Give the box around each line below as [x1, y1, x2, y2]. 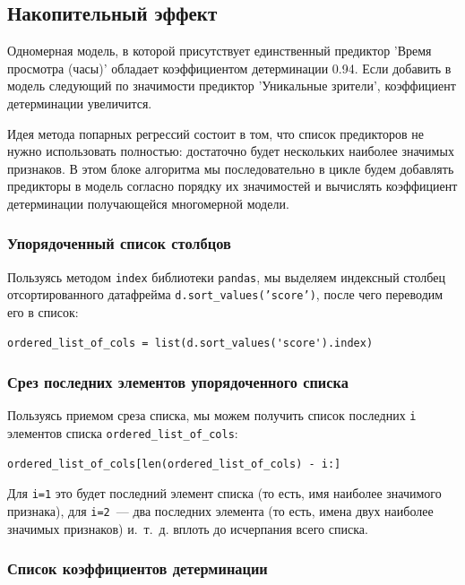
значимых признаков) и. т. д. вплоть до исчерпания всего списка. [7, 519, 368, 538]
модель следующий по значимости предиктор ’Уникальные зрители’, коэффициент [7, 76, 456, 95]
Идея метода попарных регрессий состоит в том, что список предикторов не [7, 124, 425, 142]
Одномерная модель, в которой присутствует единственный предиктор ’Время [7, 41, 432, 60]
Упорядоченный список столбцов [7, 232, 231, 254]
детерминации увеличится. [7, 93, 152, 112]
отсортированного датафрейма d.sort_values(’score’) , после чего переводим [7, 285, 443, 304]
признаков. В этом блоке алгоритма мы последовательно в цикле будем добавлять [7, 159, 454, 177]
